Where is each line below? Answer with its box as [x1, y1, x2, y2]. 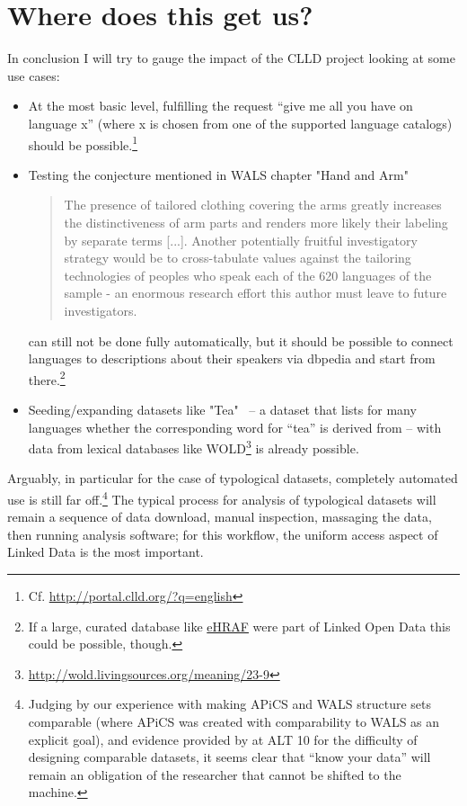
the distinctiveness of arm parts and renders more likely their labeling [64, 212, 448, 231]
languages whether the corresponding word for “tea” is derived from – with [28, 417, 442, 436]
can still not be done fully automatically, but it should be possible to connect [28, 331, 454, 350]
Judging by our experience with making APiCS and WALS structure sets [28, 694, 432, 713]
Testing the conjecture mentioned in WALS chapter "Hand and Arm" [28, 165, 409, 184]
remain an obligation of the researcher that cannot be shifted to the [28, 765, 401, 784]
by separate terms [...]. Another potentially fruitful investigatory [64, 230, 418, 249]
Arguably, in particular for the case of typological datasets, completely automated [7, 469, 458, 488]
